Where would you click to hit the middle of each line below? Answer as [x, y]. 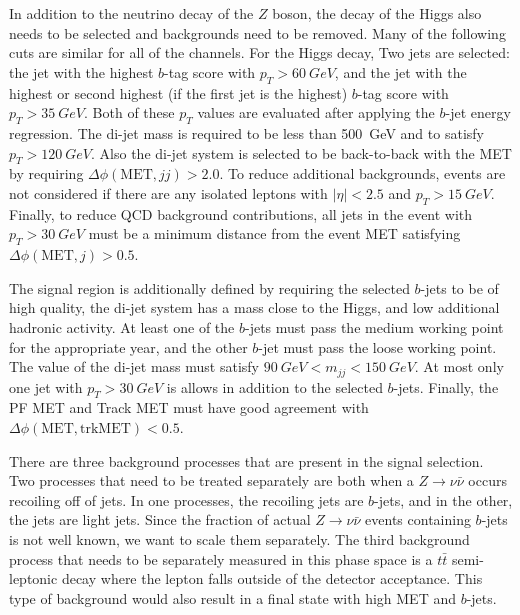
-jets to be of [459, 287]
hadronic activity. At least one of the [122, 326]
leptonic [33, 578]
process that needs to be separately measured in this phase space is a [221, 558]
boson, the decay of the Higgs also [377, 13]
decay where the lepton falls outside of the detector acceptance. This [272, 578]
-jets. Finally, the [446, 386]
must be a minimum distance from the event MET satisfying [274, 233]
